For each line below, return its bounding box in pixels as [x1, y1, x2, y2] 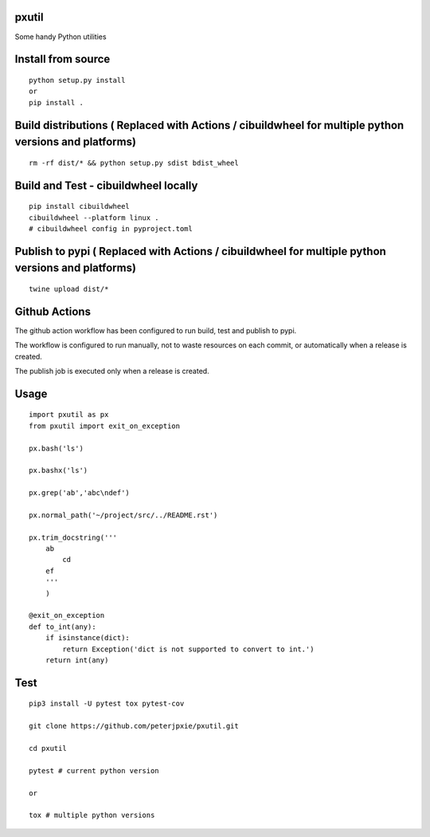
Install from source [14, 53, 111, 66]
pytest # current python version [29, 766, 159, 775]
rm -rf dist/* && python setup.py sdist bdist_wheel [29, 158, 239, 167]
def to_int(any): [29, 622, 96, 631]
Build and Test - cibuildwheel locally [14, 179, 198, 192]
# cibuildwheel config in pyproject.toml [29, 224, 193, 233]
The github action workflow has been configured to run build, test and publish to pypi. [14, 325, 297, 335]
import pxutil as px [29, 411, 109, 419]
